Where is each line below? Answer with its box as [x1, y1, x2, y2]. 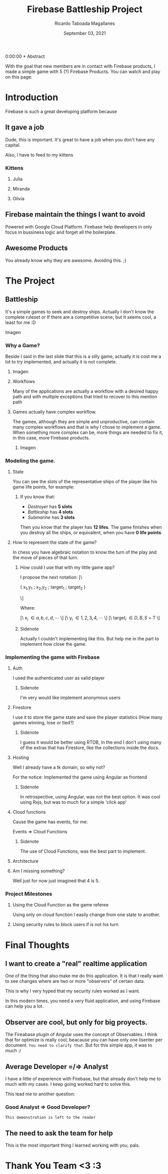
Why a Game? [5, 342, 40, 349]
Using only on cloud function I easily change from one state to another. [12, 911, 160, 918]
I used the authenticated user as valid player [12, 675, 105, 681]
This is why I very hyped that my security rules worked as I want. [5, 988, 140, 994]
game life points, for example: [12, 484, 75, 490]
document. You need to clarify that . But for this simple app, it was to [5, 1042, 152, 1048]
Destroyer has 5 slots [27, 503, 73, 510]
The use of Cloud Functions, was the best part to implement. [20, 848, 146, 855]
